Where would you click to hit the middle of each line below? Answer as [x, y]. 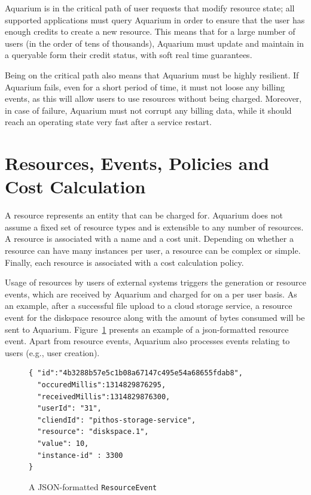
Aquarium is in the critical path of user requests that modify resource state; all [150, 8]
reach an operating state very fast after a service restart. [108, 122]
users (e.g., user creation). [52, 352]
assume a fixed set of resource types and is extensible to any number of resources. [154, 227]
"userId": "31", [69, 409]
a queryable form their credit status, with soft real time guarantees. [129, 55]
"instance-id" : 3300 [80, 455]
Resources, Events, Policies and [137, 163]
